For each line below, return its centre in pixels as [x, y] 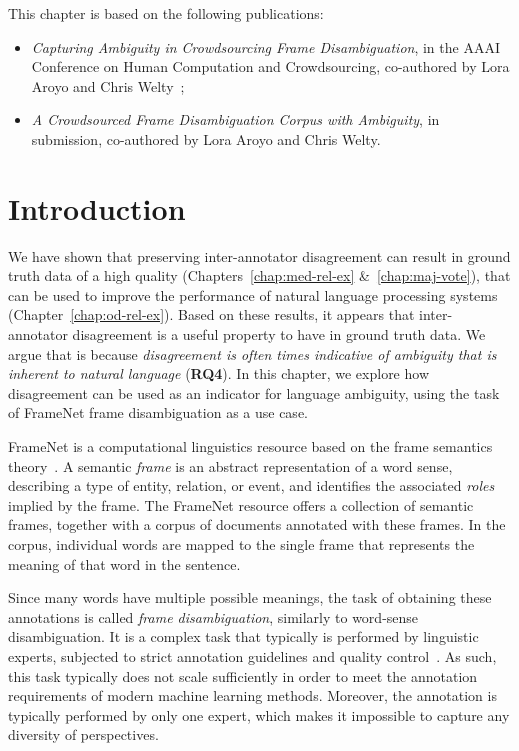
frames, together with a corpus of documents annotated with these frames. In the [257, 524]
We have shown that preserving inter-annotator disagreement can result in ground [259, 255]
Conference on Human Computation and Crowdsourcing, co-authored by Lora [270, 66]
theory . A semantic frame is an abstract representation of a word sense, [230, 465]
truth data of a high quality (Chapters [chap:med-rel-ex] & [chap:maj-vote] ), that [259, 275]
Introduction [97, 207]
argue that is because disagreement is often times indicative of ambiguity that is [252, 353]
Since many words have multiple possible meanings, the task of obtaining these [250, 597]
